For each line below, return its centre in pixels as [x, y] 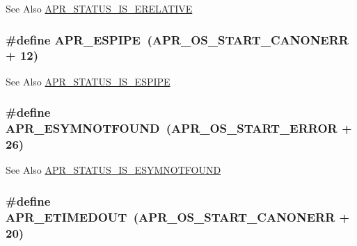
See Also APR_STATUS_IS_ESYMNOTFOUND [113, 170]
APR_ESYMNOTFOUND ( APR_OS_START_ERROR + [179, 128]
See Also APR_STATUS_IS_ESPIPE [88, 81]
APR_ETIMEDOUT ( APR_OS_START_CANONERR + [178, 216]
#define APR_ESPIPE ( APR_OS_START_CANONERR [177, 39]
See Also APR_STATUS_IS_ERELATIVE [99, 8]
